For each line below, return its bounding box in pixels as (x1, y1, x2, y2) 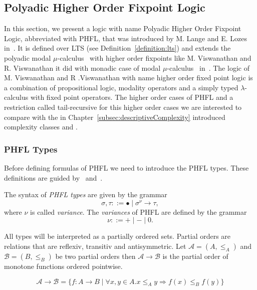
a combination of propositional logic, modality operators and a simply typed (4, 82, 238, 92)
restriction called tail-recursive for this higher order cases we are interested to (4, 101, 242, 112)
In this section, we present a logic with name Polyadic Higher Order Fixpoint (4, 23, 241, 34)
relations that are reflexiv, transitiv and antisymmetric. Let (4, 240, 186, 251)
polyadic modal (4, 52, 51, 63)
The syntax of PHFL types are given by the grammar (4, 189, 167, 200)
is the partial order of (162, 250, 228, 261)
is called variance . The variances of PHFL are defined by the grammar (30, 206, 247, 217)
